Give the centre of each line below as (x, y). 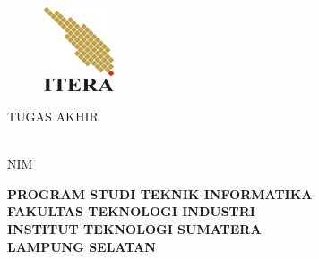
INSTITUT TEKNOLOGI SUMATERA (134, 229)
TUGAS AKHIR (53, 117)
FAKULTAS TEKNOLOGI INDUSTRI (131, 211)
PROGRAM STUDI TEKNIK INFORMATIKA (160, 193)
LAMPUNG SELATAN (82, 246)
